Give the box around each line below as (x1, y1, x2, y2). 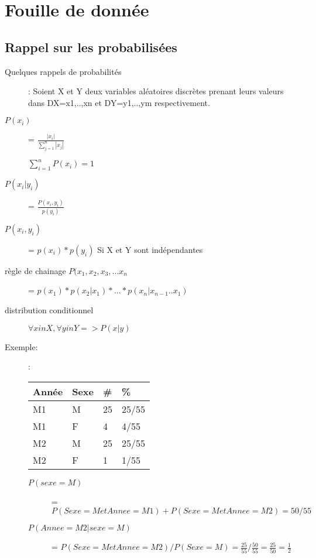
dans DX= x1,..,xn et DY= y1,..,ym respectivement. (28, 96, 210, 108)
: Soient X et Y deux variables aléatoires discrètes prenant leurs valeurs (28, 85, 284, 97)
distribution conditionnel (5, 303, 94, 316)
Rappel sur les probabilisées (5, 37, 177, 56)
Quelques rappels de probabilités (5, 65, 122, 77)
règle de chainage (5, 264, 66, 276)
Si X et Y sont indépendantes (97, 243, 203, 255)
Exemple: (5, 340, 38, 352)
